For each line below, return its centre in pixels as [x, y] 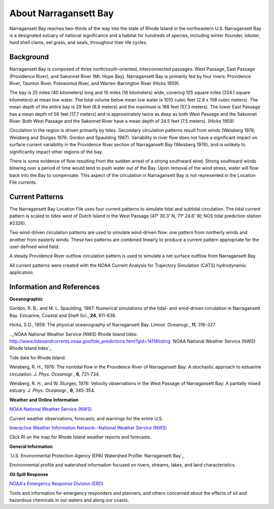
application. [22, 273]
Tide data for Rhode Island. [38, 357]
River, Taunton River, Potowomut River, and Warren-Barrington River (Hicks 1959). [95, 83]
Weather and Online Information [44, 400]
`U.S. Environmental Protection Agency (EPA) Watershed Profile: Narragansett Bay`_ [97, 456]
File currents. [23, 182]
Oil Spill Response [29, 474]
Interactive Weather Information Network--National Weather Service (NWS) [88, 428]
